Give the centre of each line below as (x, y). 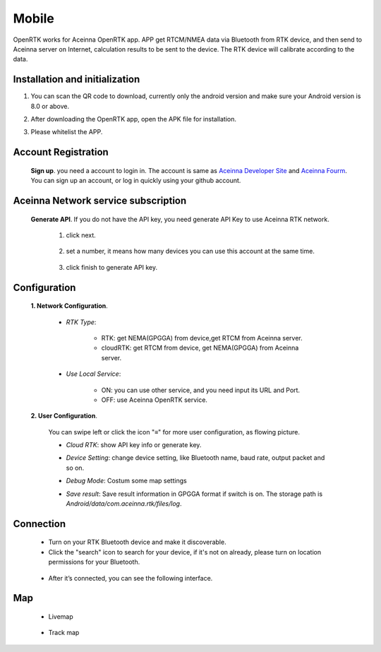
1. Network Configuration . (69, 306)
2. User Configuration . (64, 416)
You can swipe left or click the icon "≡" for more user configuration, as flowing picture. (174, 432)
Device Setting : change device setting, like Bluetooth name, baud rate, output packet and (195, 458)
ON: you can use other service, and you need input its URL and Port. (200, 390)
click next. (81, 235)
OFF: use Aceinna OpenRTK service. (155, 400)
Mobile (34, 18)
